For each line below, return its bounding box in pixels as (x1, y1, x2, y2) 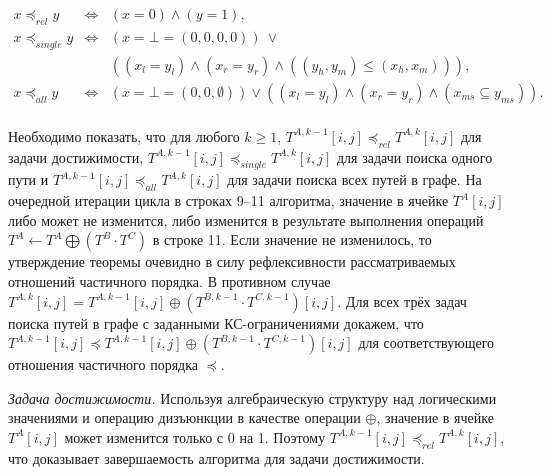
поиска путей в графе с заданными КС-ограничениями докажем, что (8, 312, 424, 333)
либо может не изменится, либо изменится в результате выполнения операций (8, 209, 484, 230)
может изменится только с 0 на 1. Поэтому (64, 426, 326, 447)
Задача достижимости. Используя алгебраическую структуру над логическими (8, 387, 497, 408)
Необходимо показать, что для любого (8, 125, 240, 146)
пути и (8, 169, 49, 190)
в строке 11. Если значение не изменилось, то (152, 229, 432, 250)
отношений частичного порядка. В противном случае (8, 270, 331, 291)
